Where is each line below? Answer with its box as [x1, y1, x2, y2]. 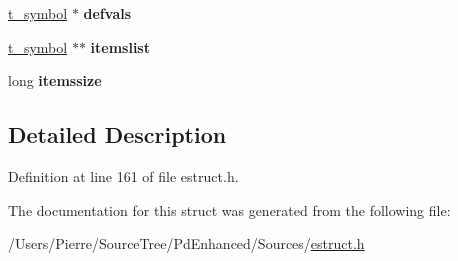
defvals [83, 3, 132, 23]
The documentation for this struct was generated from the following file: [8, 199, 451, 220]
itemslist [90, 36, 150, 57]
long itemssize [8, 70, 102, 91]
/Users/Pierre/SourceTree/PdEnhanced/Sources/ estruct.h [8, 233, 365, 254]
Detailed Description [8, 119, 227, 150]
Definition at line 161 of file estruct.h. [8, 165, 239, 186]
